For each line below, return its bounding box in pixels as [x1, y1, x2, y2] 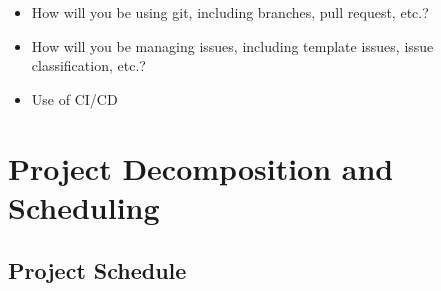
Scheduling [8, 186, 160, 227]
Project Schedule [8, 255, 187, 286]
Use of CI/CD [31, 88, 118, 109]
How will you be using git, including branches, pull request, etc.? [31, 2, 429, 22]
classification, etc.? [31, 55, 146, 76]
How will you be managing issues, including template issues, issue [31, 35, 434, 56]
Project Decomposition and [8, 147, 394, 188]
